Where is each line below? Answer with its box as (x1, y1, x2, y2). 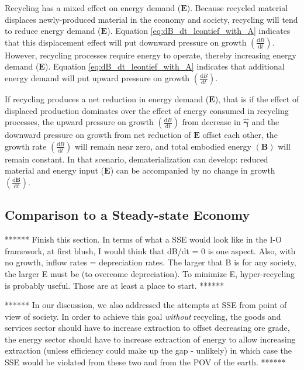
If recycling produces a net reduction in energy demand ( (5, 92, 209, 105)
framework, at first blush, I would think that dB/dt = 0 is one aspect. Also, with (5, 244, 296, 257)
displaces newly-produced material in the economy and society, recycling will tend (5, 13, 298, 25)
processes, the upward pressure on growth (5, 116, 154, 128)
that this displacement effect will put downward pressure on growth (5, 36, 247, 48)
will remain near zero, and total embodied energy (74, 140, 251, 152)
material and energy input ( (5, 164, 105, 177)
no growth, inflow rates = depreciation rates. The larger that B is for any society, (5, 256, 296, 268)
